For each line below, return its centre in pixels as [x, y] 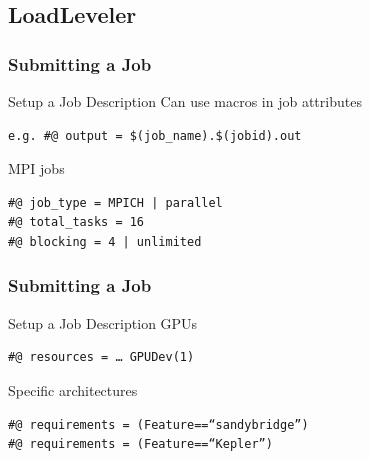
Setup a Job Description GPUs [103, 322]
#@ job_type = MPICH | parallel [115, 202]
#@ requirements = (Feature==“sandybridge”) [158, 424]
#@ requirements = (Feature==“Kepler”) [140, 444]
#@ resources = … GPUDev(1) [101, 357]
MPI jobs [36, 168]
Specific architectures [73, 389]
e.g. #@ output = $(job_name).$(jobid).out [155, 135]
